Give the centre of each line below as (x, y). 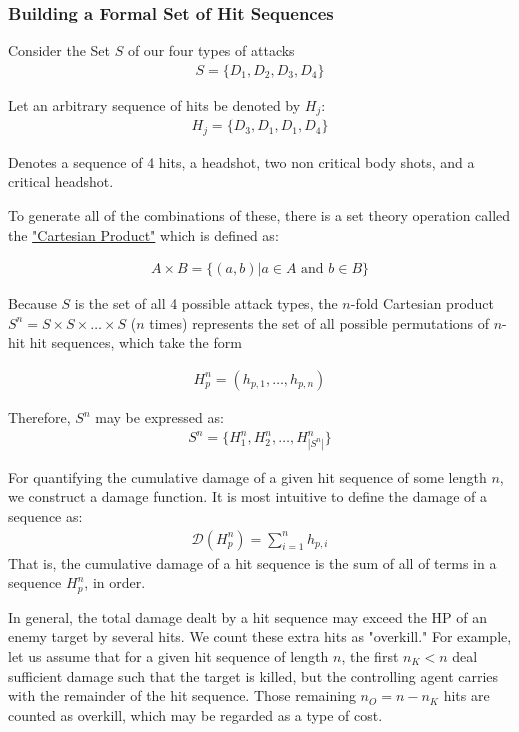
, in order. (115, 582)
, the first (370, 655)
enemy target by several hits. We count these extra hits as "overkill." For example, (260, 636)
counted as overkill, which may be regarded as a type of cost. (195, 714)
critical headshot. (61, 181)
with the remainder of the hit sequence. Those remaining (182, 695)
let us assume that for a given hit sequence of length (168, 655)
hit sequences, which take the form (135, 342)
